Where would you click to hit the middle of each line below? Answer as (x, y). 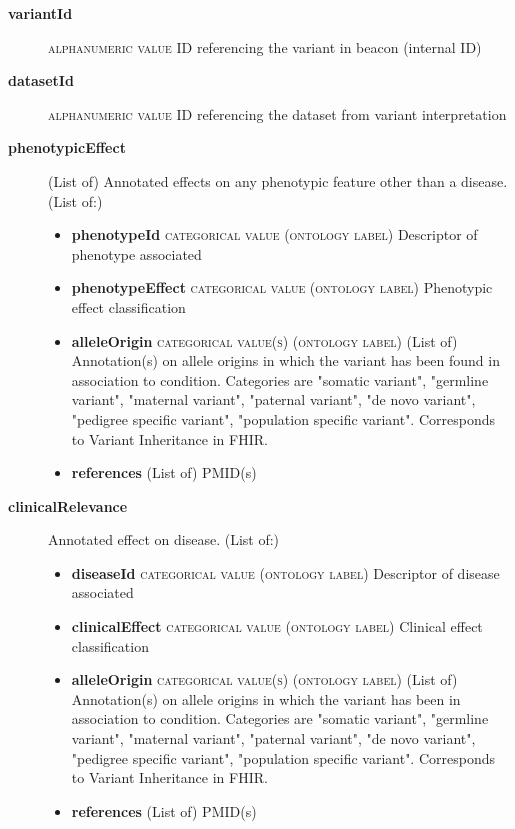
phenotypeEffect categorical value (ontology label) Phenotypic (282, 287)
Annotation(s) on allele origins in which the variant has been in (266, 698)
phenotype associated (136, 253)
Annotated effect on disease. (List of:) (164, 539)
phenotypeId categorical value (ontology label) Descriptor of (274, 234)
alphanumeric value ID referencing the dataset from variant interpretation (277, 113)
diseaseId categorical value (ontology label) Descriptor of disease (285, 572)
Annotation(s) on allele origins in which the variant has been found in (285, 360)
